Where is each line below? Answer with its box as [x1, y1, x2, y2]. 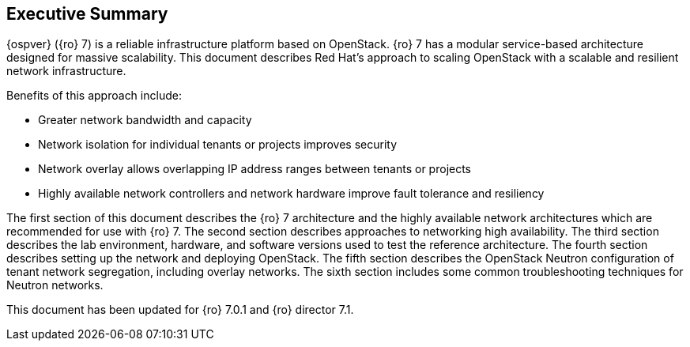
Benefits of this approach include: [6, 89, 182, 103]
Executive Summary [6, 4, 168, 24]
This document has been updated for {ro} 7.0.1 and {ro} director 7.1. [6, 303, 354, 317]
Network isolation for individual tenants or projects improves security [38, 138, 398, 152]
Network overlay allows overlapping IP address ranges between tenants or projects [38, 162, 472, 176]
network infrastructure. [6, 64, 126, 78]
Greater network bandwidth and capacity [38, 113, 252, 127]
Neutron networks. [6, 278, 104, 292]
